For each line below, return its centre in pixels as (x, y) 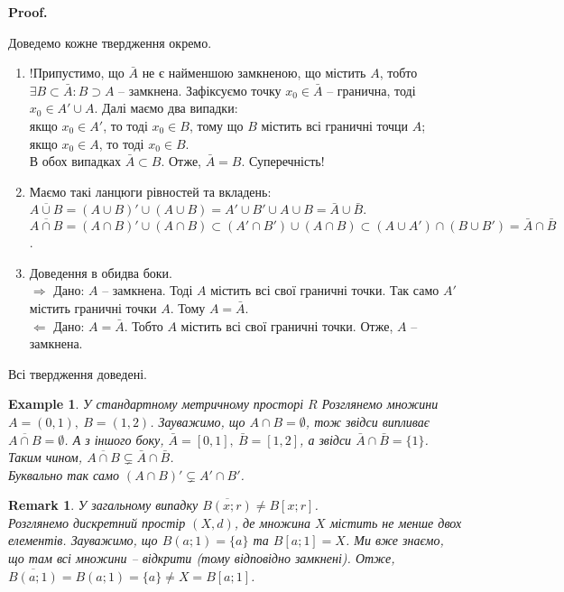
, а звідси (326, 439)
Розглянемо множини (380, 404)
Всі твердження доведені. (78, 373)
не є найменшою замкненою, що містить (254, 73)
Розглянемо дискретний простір (97, 522)
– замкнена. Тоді (148, 290)
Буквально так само (64, 474)
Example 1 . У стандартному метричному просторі (156, 404)
